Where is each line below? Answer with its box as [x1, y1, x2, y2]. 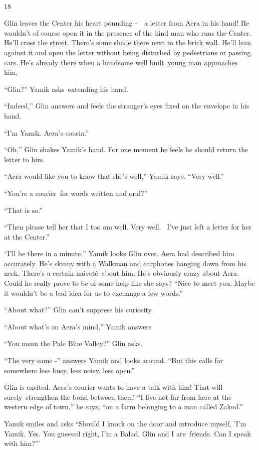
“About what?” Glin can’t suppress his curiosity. [4, 304, 153, 315]
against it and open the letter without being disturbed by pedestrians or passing [4, 47, 251, 57]
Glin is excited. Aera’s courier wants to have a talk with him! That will [4, 382, 223, 392]
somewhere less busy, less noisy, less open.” [4, 365, 135, 375]
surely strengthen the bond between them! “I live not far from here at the [4, 391, 232, 402]
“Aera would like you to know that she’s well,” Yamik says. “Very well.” [4, 171, 224, 181]
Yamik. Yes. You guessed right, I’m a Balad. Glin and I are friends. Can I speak [4, 428, 251, 438]
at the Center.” [4, 231, 50, 242]
